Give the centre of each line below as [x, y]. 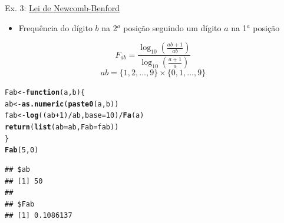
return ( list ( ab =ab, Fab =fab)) [62, 127]
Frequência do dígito [55, 27]
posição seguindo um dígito [172, 27]
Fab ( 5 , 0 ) [22, 150]
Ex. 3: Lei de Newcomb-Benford [62, 8]
